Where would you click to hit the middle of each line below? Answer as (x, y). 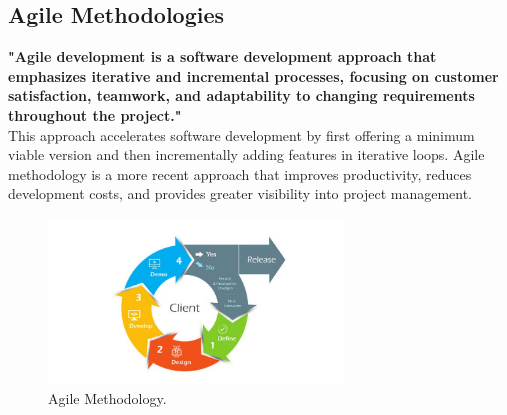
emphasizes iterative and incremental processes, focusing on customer (253, 75)
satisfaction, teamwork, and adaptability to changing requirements (241, 95)
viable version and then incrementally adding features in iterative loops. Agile (246, 154)
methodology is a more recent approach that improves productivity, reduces (240, 173)
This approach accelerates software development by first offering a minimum (241, 134)
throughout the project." (95, 114)
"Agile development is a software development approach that (222, 56)
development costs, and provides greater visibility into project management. (240, 193)
